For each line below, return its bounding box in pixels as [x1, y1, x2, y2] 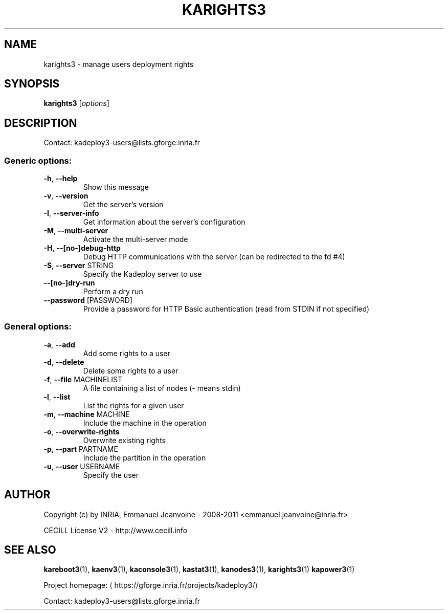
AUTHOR [4, 488, 51, 501]
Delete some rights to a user [83, 366, 178, 375]
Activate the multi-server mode [83, 235, 188, 244]
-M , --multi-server [43, 226, 108, 235]
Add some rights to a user [83, 348, 170, 358]
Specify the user [83, 470, 139, 479]
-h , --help [43, 174, 78, 183]
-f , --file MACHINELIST [43, 375, 122, 384]
